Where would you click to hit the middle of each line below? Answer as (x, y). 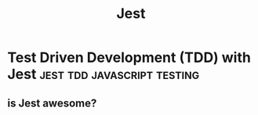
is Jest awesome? (52, 103)
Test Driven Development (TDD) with (129, 57)
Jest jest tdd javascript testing (104, 74)
